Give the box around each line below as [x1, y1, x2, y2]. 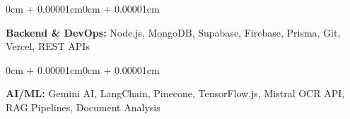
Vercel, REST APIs [6, 39, 90, 54]
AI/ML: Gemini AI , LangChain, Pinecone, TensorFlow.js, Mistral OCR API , [6, 86, 345, 101]
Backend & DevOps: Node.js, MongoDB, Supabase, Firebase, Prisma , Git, [6, 25, 341, 39]
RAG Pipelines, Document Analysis [6, 99, 161, 114]
